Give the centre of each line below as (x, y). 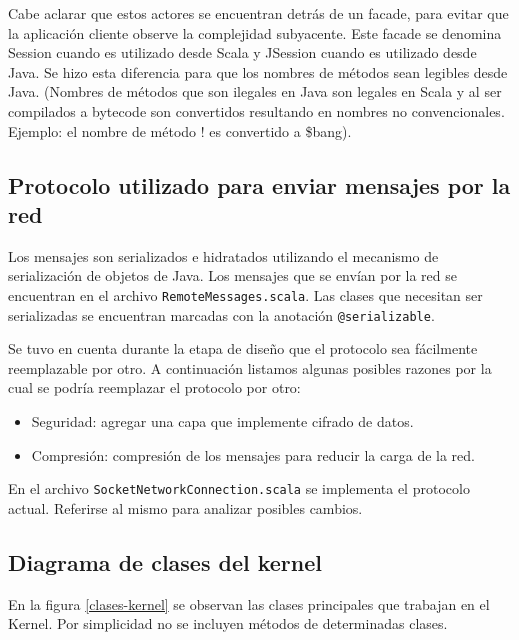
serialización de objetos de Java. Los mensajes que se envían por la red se (232, 275)
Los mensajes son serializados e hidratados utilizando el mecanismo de (223, 255)
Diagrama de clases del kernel (165, 561)
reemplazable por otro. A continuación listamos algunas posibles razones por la (250, 367)
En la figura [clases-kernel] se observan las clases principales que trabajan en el (249, 603)
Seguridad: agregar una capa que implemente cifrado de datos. (222, 421)
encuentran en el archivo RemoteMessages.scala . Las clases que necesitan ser (245, 294)
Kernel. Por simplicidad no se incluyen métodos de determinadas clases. (228, 623)
